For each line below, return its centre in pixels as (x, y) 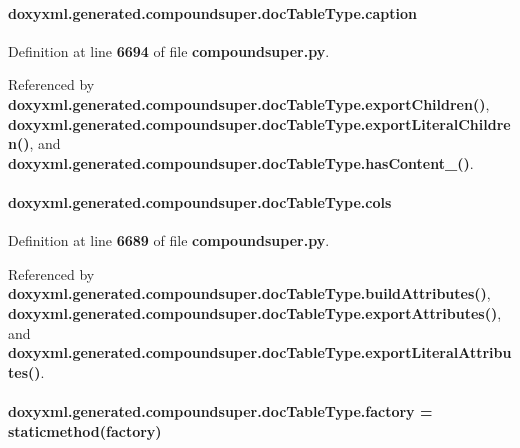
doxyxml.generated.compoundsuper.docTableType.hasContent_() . (241, 162)
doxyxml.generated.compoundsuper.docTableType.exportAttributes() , (255, 312)
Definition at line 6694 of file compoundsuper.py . (169, 50)
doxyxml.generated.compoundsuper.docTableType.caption (212, 12)
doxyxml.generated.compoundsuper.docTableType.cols (200, 201)
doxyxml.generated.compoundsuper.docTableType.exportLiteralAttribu (260, 352)
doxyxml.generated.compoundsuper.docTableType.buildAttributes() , (249, 293)
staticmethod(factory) (85, 430)
